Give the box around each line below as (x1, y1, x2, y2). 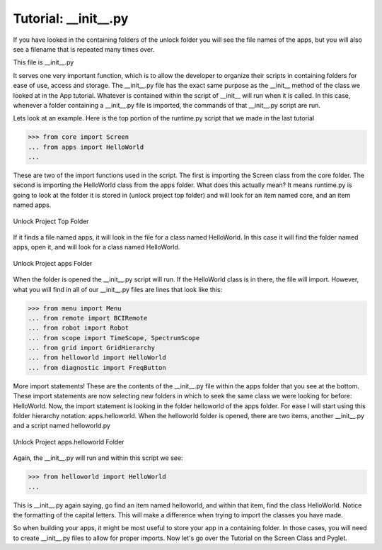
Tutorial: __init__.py (13, 11, 129, 26)
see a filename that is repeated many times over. (13, 45, 155, 53)
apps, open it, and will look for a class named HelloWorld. (13, 243, 180, 252)
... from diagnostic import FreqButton (28, 364, 166, 371)
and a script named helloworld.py (13, 422, 111, 430)
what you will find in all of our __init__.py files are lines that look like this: (13, 285, 223, 293)
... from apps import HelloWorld (28, 142, 144, 151)
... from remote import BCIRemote (28, 314, 148, 322)
